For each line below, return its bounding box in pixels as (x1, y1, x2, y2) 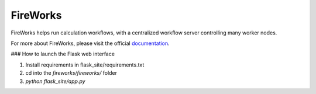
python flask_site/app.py (25, 78, 85, 85)
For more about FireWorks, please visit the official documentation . (11, 40, 170, 47)
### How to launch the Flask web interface (11, 50, 115, 58)
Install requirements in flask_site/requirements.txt (25, 61, 145, 68)
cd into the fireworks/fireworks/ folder (25, 69, 117, 76)
